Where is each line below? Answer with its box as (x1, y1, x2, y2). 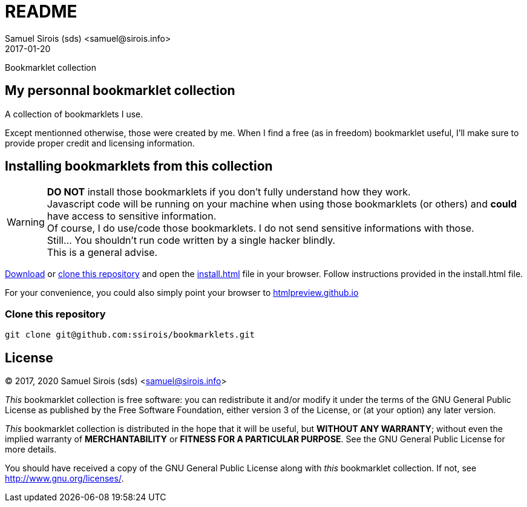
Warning (7, 216, 45, 229)
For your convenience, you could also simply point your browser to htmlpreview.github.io (5, 287, 359, 298)
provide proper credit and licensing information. (5, 137, 195, 148)
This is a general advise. (47, 246, 158, 259)
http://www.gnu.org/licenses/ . (5, 473, 124, 484)
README (5, 1, 77, 22)
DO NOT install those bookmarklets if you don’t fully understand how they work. (47, 186, 411, 198)
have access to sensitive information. (47, 210, 217, 223)
